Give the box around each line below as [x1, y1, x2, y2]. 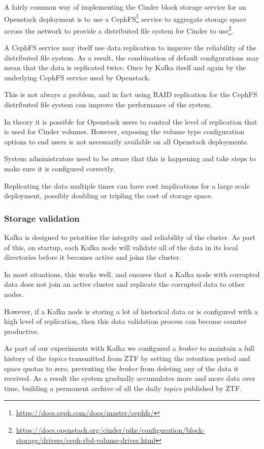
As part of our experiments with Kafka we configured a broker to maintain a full [4, 343, 254, 353]
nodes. [4, 289, 24, 299]
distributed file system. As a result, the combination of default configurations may [4, 52, 259, 63]
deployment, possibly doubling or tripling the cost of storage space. [4, 190, 213, 201]
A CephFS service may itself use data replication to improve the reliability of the [4, 42, 256, 53]
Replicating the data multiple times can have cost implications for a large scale [4, 180, 250, 191]
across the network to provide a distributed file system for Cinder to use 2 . [4, 23, 234, 36]
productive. [4, 325, 39, 336]
